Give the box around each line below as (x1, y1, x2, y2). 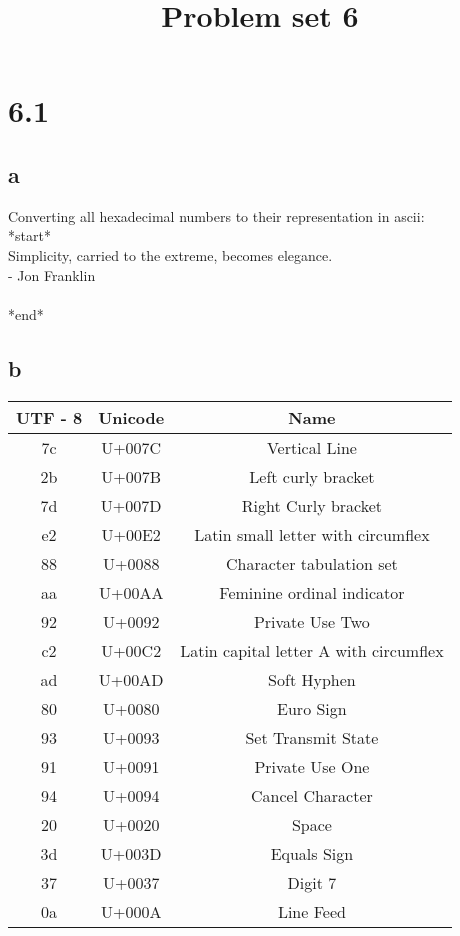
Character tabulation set (226, 551, 398, 575)
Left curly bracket (249, 464, 375, 488)
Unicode (98, 405, 165, 429)
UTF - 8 (16, 405, 83, 429)
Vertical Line (266, 435, 357, 459)
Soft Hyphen (268, 667, 356, 691)
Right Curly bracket (241, 493, 383, 517)
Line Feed (277, 899, 346, 923)
